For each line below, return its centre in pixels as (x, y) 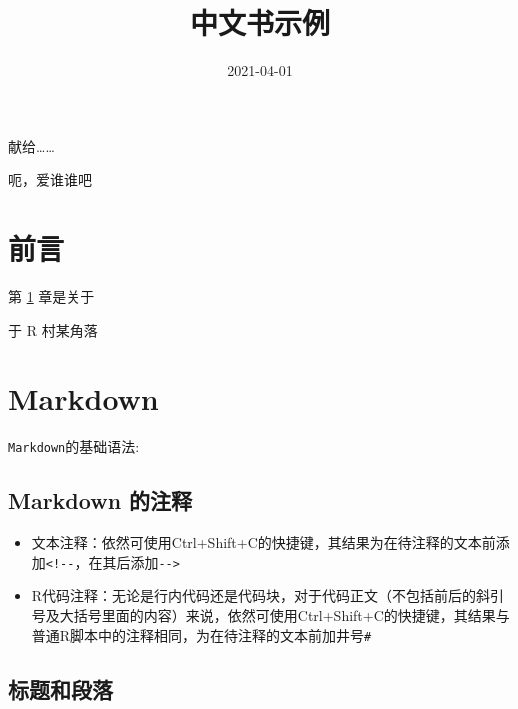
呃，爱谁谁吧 (50, 179)
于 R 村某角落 (53, 329)
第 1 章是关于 (51, 296)
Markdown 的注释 (100, 500)
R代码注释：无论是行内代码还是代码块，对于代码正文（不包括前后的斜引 (268, 595)
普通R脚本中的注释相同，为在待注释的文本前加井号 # (201, 634)
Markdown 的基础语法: (74, 446)
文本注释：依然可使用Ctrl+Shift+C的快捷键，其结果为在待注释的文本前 (263, 542)
